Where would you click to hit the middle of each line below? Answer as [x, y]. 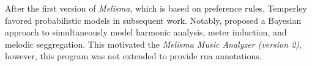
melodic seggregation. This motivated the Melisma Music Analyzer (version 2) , [153, 44]
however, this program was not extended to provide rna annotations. [133, 56]
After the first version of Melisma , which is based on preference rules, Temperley [156, 8]
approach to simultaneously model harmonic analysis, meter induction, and [146, 32]
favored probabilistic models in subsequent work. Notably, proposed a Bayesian [153, 20]
